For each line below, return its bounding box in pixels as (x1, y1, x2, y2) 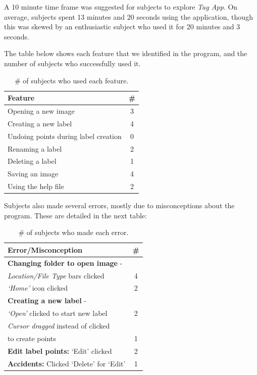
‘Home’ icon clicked (8, 283, 68, 293)
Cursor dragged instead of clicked (8, 320, 110, 331)
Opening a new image (8, 106, 75, 116)
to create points (8, 333, 56, 343)
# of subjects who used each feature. (14, 75, 129, 85)
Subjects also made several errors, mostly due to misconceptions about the (4, 200, 235, 211)
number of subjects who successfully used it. (4, 58, 141, 68)
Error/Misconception (8, 244, 83, 255)
